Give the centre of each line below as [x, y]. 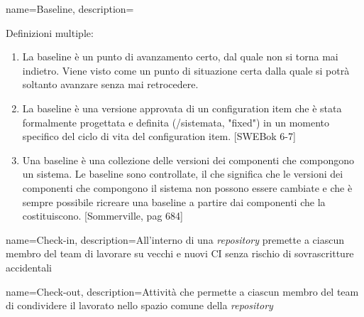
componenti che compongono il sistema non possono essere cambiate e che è [187, 187]
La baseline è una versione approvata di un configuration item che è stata [182, 108]
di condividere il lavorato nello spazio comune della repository [139, 305]
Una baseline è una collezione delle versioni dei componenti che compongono [188, 160]
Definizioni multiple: [50, 32]
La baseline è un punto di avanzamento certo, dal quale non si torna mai [180, 57]
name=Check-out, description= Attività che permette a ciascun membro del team [182, 291]
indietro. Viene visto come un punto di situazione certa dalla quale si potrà [186, 70]
